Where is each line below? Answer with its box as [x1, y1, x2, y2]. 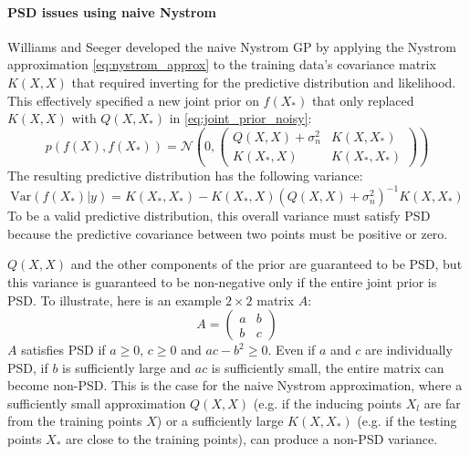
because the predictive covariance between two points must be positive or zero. [7, 223, 448, 243]
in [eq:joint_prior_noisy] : [169, 109, 312, 128]
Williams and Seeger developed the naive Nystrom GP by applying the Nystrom [7, 36, 456, 56]
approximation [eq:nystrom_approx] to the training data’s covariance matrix [7, 55, 436, 74]
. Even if [267, 340, 316, 359]
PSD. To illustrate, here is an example [7, 290, 222, 309]
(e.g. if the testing [357, 411, 457, 430]
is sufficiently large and [62, 357, 192, 377]
